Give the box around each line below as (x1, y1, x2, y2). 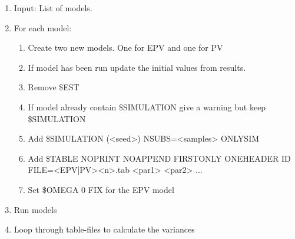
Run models (14, 203, 57, 215)
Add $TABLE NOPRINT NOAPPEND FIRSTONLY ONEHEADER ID (28, 152, 291, 164)
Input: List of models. (14, 2, 92, 14)
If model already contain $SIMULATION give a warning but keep (28, 100, 266, 113)
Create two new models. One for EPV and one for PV (28, 41, 223, 54)
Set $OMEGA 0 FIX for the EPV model (28, 183, 174, 195)
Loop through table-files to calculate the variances (14, 223, 195, 235)
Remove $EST (28, 81, 79, 93)
